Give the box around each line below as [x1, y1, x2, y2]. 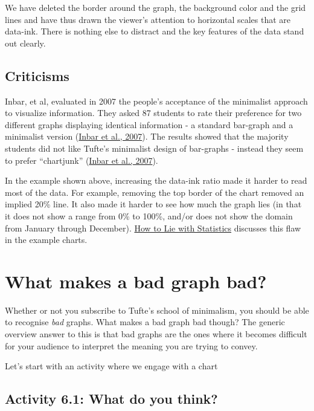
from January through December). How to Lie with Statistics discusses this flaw [5, 221, 301, 234]
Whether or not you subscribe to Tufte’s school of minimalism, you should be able [5, 303, 309, 316]
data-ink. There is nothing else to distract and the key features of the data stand [5, 25, 304, 37]
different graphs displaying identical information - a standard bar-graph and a [5, 118, 293, 131]
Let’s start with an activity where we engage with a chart [5, 360, 218, 372]
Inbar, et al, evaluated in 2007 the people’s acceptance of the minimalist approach [5, 94, 308, 107]
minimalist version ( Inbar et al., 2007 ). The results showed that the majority [5, 130, 289, 143]
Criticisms [5, 66, 69, 85]
